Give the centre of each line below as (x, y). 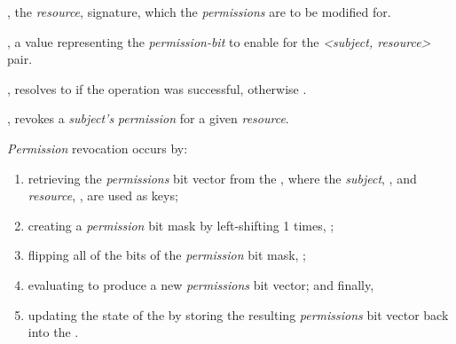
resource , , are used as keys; (103, 195)
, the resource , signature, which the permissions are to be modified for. (199, 12)
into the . (53, 332)
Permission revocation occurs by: (98, 148)
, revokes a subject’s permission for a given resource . (148, 118)
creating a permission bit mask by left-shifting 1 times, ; (181, 225)
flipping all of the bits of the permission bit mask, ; (167, 255)
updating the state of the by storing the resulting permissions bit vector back (238, 314)
